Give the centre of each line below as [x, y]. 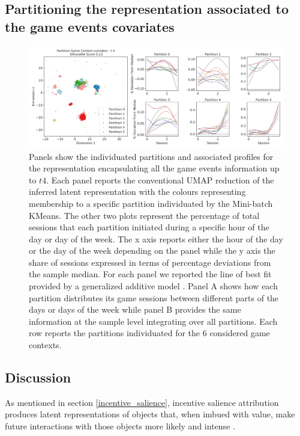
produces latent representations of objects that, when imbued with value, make [150, 414]
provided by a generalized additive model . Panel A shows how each [153, 286]
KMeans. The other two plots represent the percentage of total [144, 215]
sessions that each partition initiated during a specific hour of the [149, 227]
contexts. [45, 345]
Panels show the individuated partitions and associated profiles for [151, 156]
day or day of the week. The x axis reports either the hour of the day [156, 238]
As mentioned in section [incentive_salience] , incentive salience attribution [142, 402]
